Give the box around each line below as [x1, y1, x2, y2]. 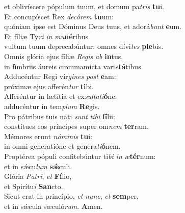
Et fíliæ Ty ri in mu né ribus [4, 31, 88, 41]
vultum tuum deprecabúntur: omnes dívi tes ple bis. [4, 41, 164, 51]
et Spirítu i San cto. [4, 180, 63, 191]
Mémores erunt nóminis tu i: [4, 130, 92, 141]
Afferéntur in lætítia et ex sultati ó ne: [4, 91, 117, 101]
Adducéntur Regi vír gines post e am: [4, 71, 116, 82]
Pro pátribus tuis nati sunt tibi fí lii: [4, 111, 115, 121]
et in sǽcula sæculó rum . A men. [4, 200, 103, 211]
